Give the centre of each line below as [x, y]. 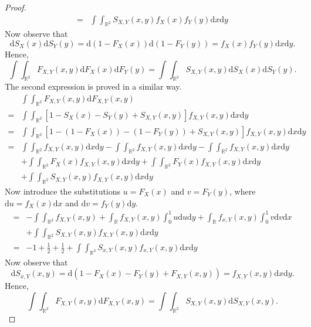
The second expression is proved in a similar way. [93, 86]
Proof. [16, 7]
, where [243, 191]
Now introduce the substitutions [63, 191]
